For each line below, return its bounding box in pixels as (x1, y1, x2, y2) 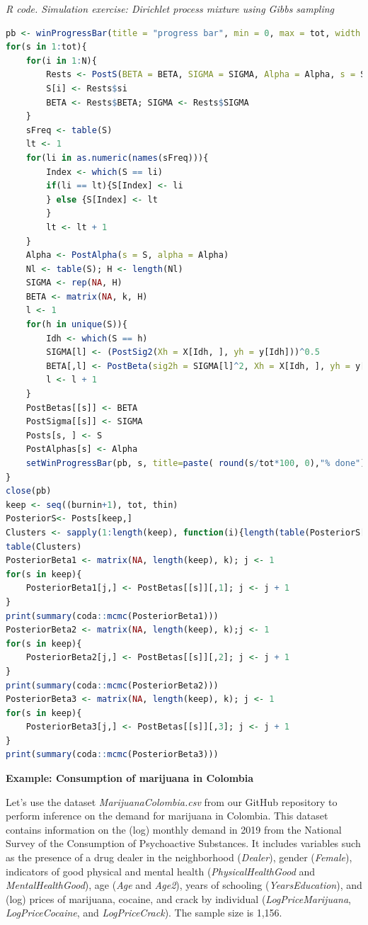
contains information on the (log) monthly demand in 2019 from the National (6, 822, 342, 836)
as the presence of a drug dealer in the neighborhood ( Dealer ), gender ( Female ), (6, 850, 352, 865)
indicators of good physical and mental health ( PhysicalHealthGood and (6, 863, 316, 878)
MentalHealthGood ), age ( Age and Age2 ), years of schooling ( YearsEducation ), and (6, 878, 362, 892)
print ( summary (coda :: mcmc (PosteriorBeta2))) (6, 680, 219, 691)
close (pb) (6, 486, 52, 496)
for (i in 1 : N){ (25, 55, 97, 66)
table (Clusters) (6, 541, 82, 552)
